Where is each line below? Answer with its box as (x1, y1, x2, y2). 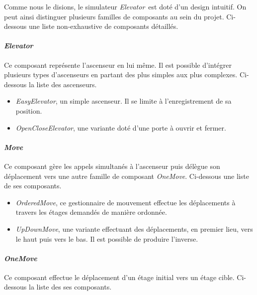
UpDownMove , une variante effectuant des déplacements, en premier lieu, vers (15, 223, 253, 234)
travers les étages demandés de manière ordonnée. (15, 207, 167, 217)
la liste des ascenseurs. (28, 79, 97, 89)
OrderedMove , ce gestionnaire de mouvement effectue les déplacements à (15, 197, 236, 207)
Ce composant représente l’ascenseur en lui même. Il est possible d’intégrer (4, 59, 232, 70)
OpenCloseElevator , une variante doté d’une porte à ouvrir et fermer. (15, 122, 226, 133)
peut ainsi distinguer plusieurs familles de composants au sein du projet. (4, 11, 224, 21)
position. (15, 105, 42, 116)
